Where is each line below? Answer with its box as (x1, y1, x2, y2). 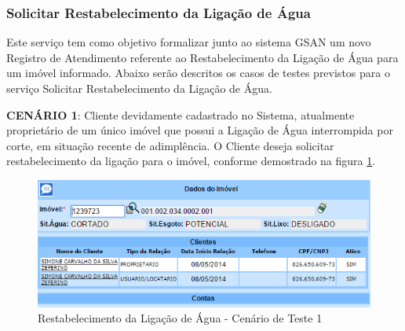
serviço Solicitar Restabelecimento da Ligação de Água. (6, 80, 272, 96)
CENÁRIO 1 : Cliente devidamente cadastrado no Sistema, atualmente (6, 106, 355, 123)
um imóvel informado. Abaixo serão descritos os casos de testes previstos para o (6, 64, 390, 81)
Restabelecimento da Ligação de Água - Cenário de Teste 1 (38, 310, 323, 326)
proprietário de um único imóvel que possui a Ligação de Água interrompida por (6, 122, 393, 138)
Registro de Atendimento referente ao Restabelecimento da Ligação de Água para (6, 49, 399, 65)
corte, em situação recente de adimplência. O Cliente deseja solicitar (6, 137, 334, 153)
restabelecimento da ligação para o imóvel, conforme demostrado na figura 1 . (6, 153, 376, 169)
